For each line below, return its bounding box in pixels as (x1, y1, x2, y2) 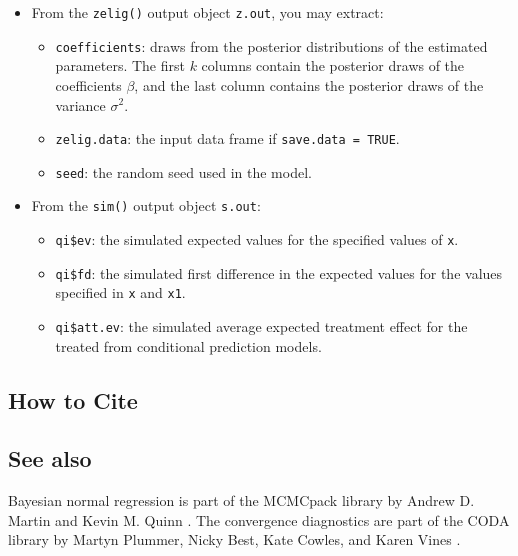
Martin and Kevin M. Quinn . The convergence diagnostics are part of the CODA (8, 509, 510, 530)
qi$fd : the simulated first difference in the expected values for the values (55, 262, 503, 283)
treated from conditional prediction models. (55, 335, 322, 356)
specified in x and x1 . (55, 282, 186, 303)
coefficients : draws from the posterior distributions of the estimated (55, 35, 488, 56)
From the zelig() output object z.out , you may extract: (31, 2, 384, 22)
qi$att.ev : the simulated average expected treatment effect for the (55, 316, 468, 337)
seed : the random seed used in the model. (55, 161, 312, 182)
